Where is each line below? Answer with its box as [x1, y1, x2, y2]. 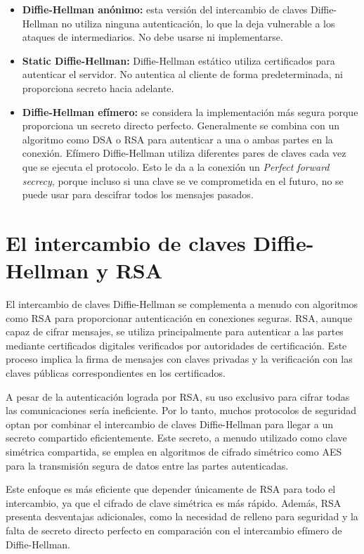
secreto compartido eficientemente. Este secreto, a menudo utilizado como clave [6, 430, 347, 445]
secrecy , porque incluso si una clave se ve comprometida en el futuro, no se [22, 173, 344, 188]
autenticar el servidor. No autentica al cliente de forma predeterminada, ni [22, 67, 343, 82]
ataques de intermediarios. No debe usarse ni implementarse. [22, 30, 283, 44]
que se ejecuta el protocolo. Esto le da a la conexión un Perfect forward [22, 159, 330, 174]
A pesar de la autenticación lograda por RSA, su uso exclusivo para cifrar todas [6, 389, 350, 404]
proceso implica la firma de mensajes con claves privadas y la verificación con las [6, 352, 353, 366]
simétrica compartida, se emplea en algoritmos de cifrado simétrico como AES [6, 444, 342, 458]
